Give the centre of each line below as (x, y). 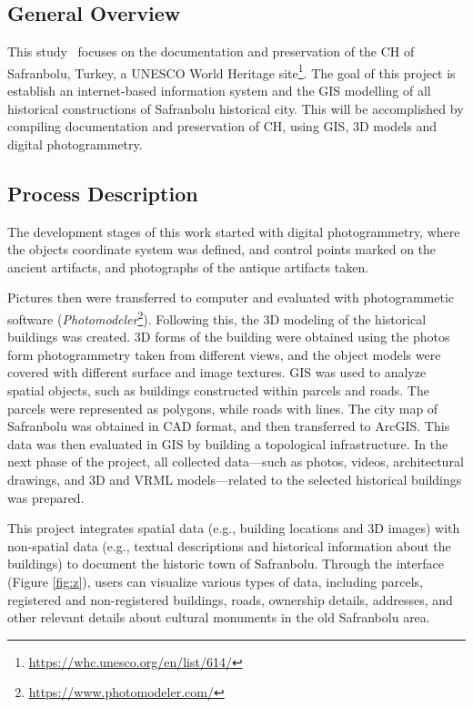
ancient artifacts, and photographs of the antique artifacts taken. (188, 267)
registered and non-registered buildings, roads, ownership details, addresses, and (230, 599)
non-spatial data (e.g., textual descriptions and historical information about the (229, 545)
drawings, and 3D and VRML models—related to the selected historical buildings (235, 479)
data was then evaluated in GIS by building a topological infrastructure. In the (228, 443)
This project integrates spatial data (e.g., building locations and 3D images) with (234, 528)
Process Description (103, 193)
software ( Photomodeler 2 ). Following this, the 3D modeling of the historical (217, 318)
